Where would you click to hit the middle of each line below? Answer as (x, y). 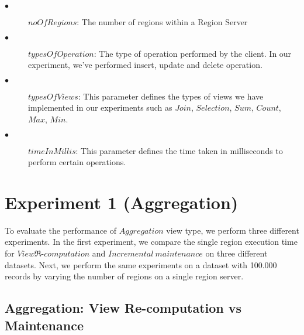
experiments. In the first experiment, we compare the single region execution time (151, 242)
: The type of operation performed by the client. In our (193, 53)
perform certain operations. (77, 162)
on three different (236, 253)
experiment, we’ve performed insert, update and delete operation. (145, 65)
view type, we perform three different (233, 230)
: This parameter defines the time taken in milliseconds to (179, 150)
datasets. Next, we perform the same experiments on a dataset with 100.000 (141, 264)
